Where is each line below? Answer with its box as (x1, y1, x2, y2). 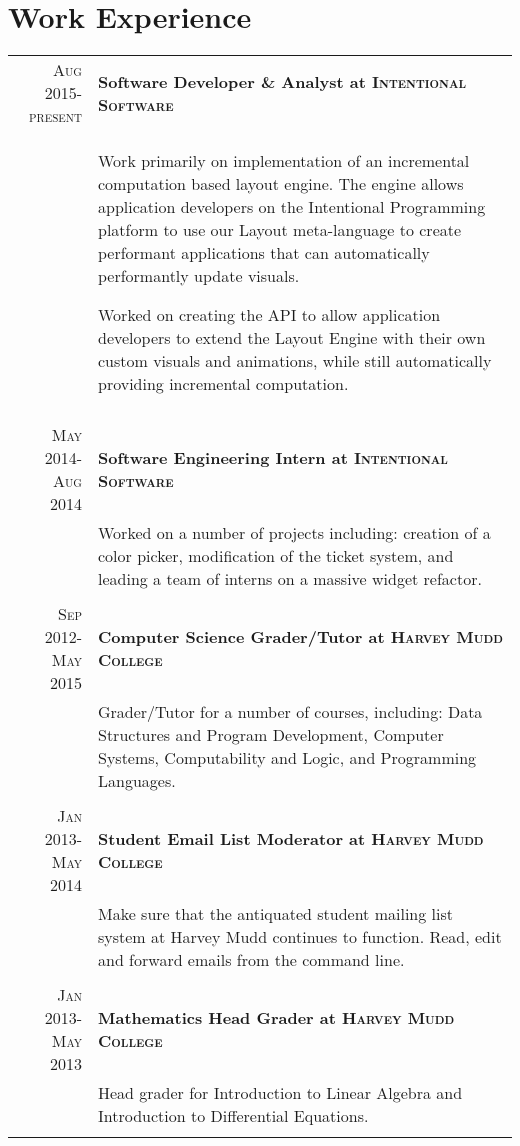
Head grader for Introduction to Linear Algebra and (97, 1081, 463, 1105)
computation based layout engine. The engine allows (97, 172, 464, 196)
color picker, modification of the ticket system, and (97, 544, 454, 568)
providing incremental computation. (97, 372, 349, 396)
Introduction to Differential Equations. (97, 1104, 369, 1128)
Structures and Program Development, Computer (97, 723, 444, 747)
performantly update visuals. (97, 264, 300, 288)
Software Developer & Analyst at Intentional (97, 69, 467, 93)
